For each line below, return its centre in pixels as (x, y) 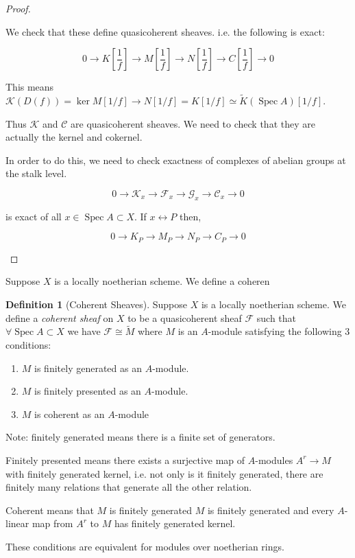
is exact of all (34, 216)
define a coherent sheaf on (60, 317)
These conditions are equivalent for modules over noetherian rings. (145, 546)
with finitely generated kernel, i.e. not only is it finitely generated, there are (164, 473)
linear (17, 523)
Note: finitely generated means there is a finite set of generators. (140, 437)
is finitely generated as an (88, 368)
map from (52, 523)
